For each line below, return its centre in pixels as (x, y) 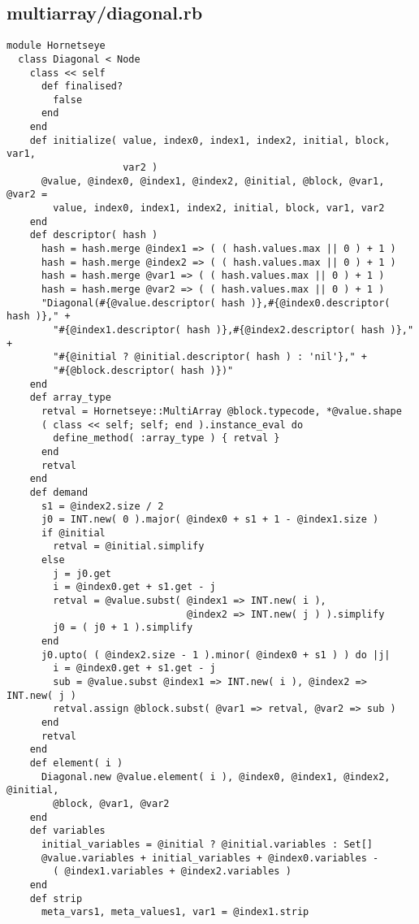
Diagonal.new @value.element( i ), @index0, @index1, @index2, (216, 777)
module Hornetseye (56, 46)
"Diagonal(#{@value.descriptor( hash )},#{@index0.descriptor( (216, 303)
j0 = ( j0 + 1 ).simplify (123, 628)
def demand (59, 492)
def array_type (70, 398)
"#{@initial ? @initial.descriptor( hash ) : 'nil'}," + (210, 357)
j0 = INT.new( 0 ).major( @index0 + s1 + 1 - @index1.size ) (210, 520)
